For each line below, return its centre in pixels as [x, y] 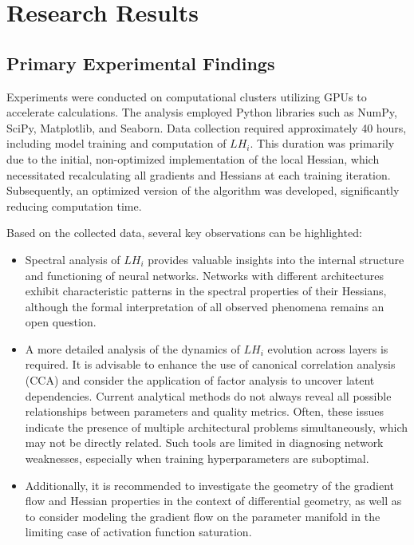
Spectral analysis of [73, 259]
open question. [61, 322]
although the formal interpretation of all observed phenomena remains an [205, 306]
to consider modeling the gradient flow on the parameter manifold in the [203, 516]
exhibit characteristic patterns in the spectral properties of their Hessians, [206, 291]
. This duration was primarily [322, 143]
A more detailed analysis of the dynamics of [132, 348]
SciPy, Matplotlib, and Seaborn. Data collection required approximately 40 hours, [207, 127]
